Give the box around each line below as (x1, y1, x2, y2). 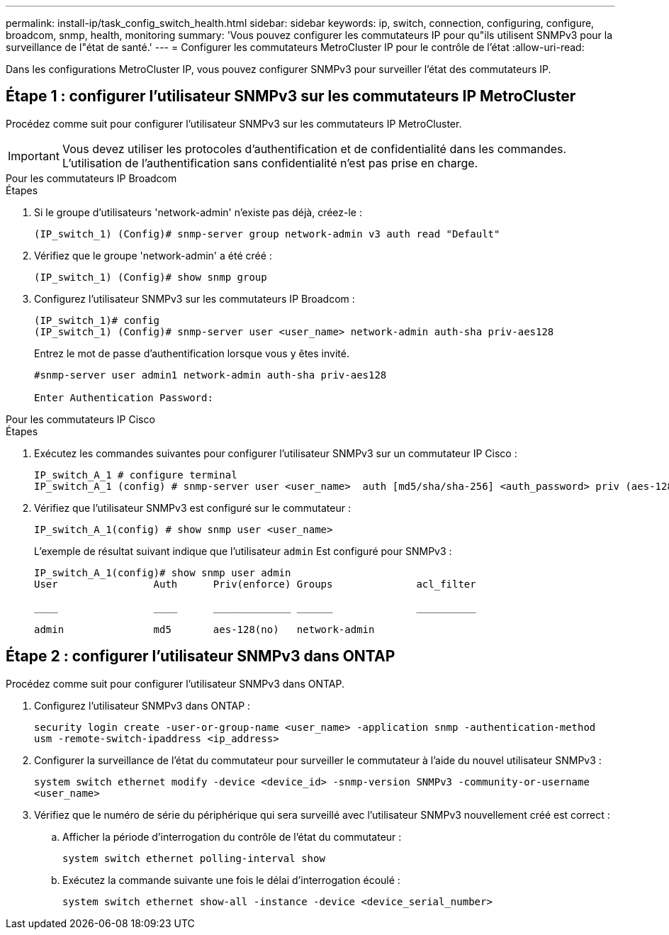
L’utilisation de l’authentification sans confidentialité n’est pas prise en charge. (62, 155, 478, 170)
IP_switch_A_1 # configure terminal (34, 469, 237, 481)
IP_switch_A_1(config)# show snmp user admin (34, 566, 291, 578)
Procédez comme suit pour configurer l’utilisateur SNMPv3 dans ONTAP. (6, 677, 345, 690)
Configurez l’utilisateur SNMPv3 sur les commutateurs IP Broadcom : (34, 292, 355, 305)
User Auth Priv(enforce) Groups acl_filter (34, 578, 476, 590)
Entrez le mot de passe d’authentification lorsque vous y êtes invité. (34, 347, 349, 359)
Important (8, 148, 60, 163)
